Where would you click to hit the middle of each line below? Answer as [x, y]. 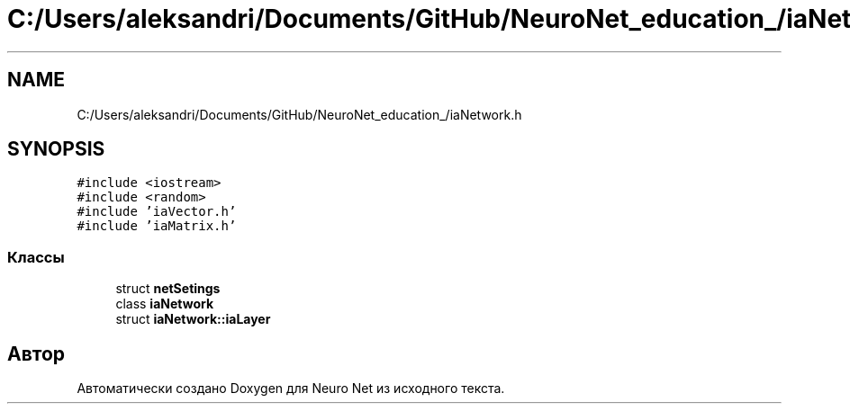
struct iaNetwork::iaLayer [193, 319]
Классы [36, 257]
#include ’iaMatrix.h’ [157, 226]
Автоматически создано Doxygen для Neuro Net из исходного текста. [291, 389]
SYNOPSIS [56, 149]
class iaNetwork [165, 304]
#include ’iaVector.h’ [157, 212]
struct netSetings [168, 289]
